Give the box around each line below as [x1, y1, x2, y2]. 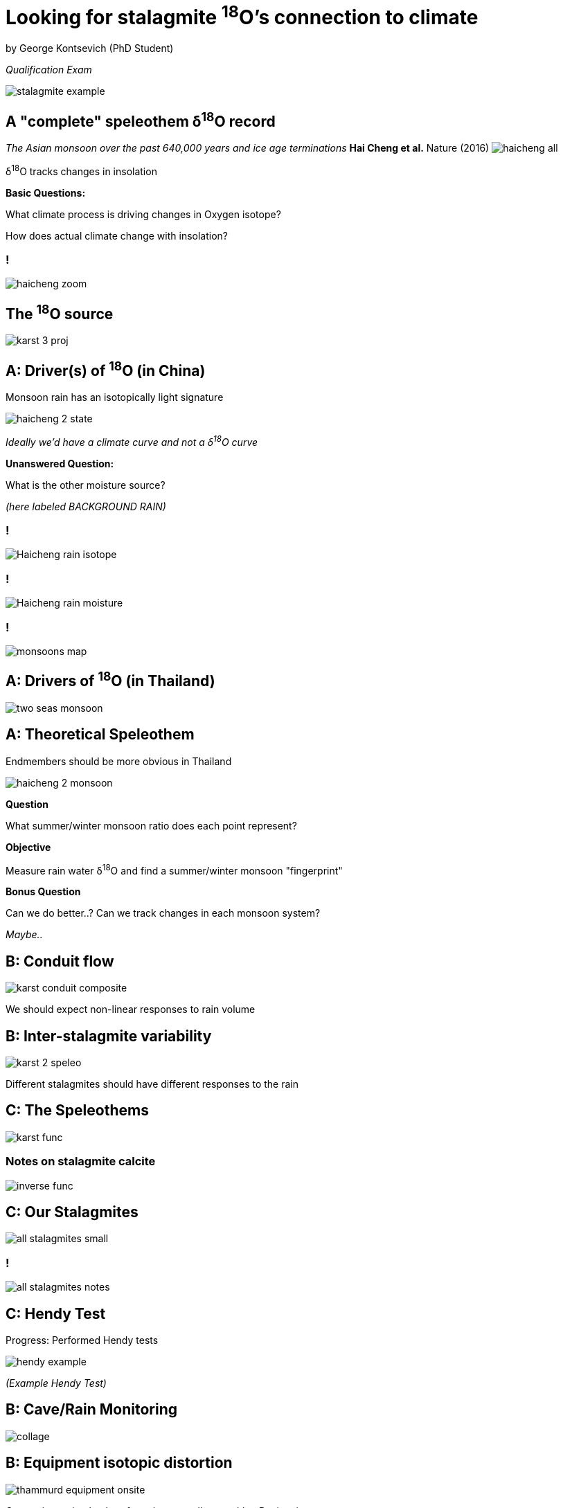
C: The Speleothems [6, 1102, 149, 1120]
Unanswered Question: [6, 457, 114, 469]
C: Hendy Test [6, 1304, 106, 1322]
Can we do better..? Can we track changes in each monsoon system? [6, 907, 321, 919]
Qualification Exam [6, 64, 92, 76]
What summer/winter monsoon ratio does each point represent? [6, 819, 297, 832]
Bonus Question [6, 886, 81, 898]
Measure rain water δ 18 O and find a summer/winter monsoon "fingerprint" [6, 862, 343, 877]
